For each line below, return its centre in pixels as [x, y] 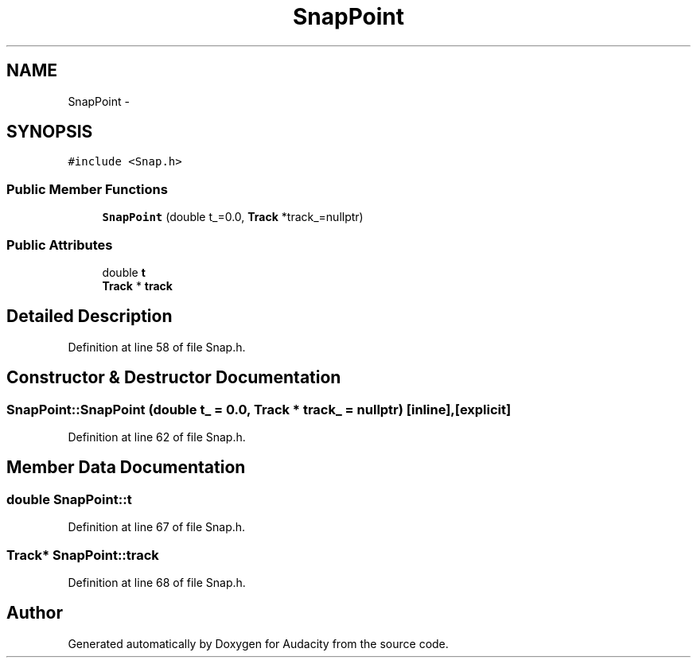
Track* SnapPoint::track [83, 555]
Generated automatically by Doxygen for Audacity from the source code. [258, 643]
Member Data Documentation [126, 468]
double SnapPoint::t [69, 499]
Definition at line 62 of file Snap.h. [157, 437]
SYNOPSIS [50, 132]
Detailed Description [90, 316]
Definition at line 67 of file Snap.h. [157, 527]
